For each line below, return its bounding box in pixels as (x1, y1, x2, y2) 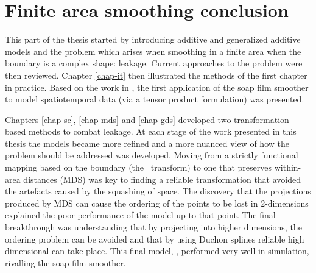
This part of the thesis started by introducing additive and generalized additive (5, 33, 301, 46)
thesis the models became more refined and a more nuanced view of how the (5, 136, 289, 149)
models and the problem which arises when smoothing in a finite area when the (5, 44, 301, 57)
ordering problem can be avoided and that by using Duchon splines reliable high (5, 232, 304, 245)
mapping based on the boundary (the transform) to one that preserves (5, 161, 272, 174)
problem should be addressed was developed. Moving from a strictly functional (5, 149, 298, 161)
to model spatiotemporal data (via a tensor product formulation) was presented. (5, 93, 304, 105)
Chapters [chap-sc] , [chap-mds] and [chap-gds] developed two (5, 113, 231, 126)
